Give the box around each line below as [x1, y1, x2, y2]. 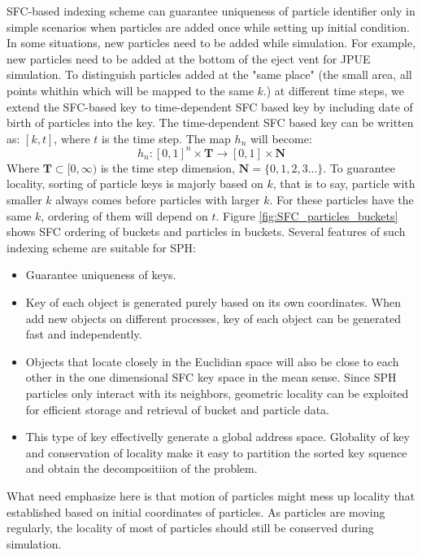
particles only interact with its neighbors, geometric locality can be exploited [25, 384, 409, 401]
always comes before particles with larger [55, 191, 260, 208]
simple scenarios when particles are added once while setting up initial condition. [7, 18, 410, 35]
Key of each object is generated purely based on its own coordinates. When [25, 294, 402, 310]
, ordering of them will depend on [41, 207, 208, 224]
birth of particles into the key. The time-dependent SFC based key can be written [7, 114, 414, 131]
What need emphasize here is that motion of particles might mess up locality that [7, 487, 415, 504]
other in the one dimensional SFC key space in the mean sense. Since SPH [25, 369, 397, 386]
